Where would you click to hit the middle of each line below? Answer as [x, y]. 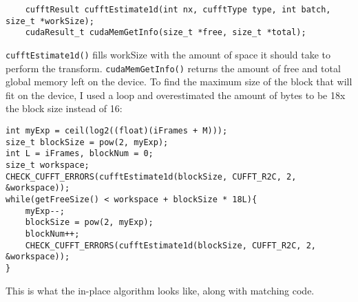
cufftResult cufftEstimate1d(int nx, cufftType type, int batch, [178, 10]
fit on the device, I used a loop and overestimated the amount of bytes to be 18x [176, 95]
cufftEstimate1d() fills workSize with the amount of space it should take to [168, 54]
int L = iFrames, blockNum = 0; [80, 154]
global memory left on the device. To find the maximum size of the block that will [179, 82]
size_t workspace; [48, 165]
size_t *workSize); [50, 21]
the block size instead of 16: [64, 108]
